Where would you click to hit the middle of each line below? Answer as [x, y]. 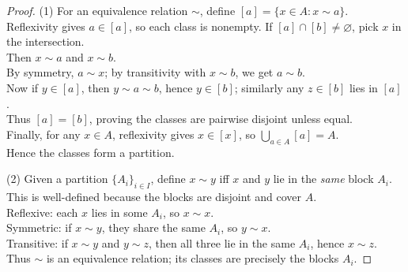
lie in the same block [323, 179]
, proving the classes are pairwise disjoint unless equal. [221, 119]
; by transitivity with [155, 72]
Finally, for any [43, 134]
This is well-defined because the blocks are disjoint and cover [154, 196]
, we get [254, 72]
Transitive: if [37, 242]
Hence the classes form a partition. [91, 152]
